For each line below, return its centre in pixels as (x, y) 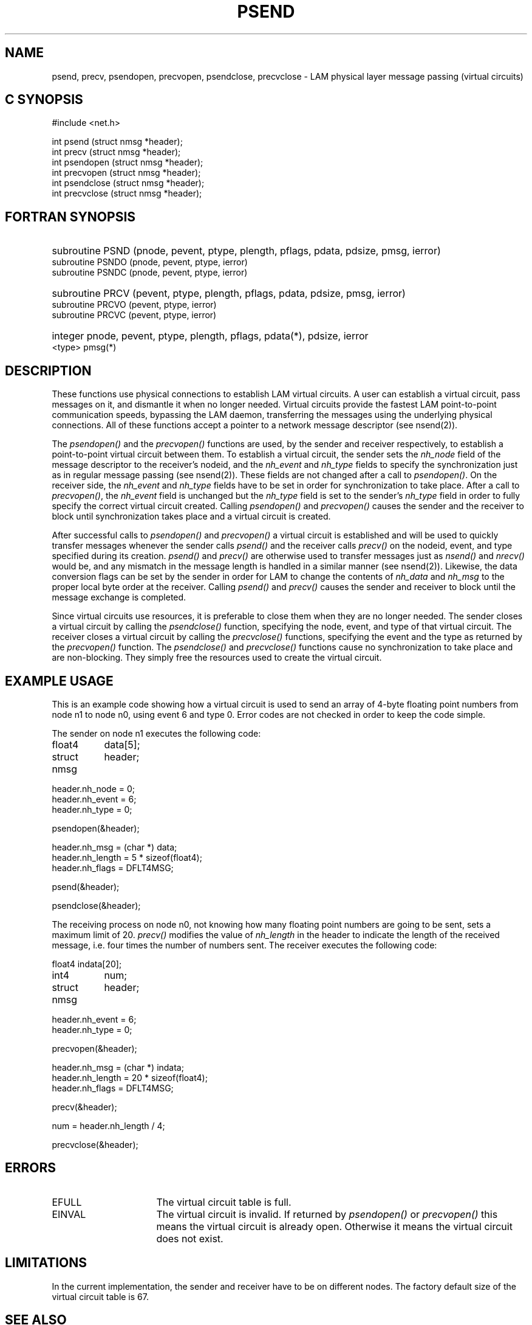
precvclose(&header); (95, 1144)
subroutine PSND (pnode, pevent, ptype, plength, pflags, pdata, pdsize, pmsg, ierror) (246, 251)
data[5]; (122, 744)
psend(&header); (86, 886)
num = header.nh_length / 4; (108, 1125)
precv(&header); (84, 1107)
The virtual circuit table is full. (224, 1202)
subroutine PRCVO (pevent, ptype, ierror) (134, 305)
